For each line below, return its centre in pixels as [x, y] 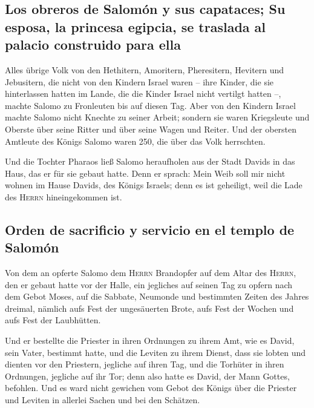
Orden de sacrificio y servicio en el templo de [150, 229]
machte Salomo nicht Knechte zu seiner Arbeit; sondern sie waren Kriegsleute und [157, 117]
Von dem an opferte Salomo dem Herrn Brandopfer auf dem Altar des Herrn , [151, 273]
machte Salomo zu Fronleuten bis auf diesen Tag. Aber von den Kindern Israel [150, 105]
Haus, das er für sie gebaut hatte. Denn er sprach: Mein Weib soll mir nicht [145, 173]
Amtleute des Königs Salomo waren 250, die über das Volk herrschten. [135, 141]
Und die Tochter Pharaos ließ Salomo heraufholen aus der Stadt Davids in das [150, 161]
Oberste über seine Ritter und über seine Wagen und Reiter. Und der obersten [151, 129]
